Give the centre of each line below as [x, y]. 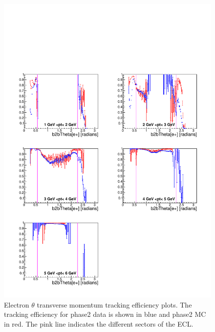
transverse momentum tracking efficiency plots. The [114, 304]
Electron [17, 304]
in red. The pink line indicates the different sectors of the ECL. [99, 323]
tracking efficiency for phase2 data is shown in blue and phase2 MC [105, 314]
